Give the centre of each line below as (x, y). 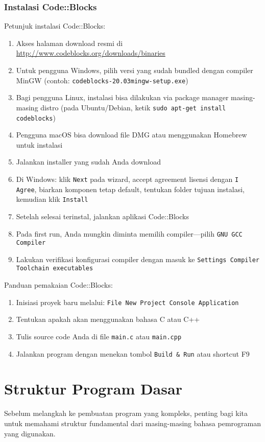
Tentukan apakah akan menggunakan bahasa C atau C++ (108, 319)
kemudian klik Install (52, 199)
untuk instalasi (39, 144)
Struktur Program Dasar (93, 389)
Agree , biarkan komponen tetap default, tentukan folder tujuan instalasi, (130, 189)
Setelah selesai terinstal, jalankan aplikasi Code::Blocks (102, 216)
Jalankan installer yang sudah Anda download (88, 162)
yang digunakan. (30, 433)
